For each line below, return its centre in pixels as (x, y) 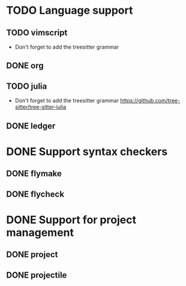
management (40, 232)
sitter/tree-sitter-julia (40, 107)
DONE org (25, 66)
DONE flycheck (35, 194)
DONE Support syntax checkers (87, 151)
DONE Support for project (71, 220)
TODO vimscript (37, 33)
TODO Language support (70, 10)
